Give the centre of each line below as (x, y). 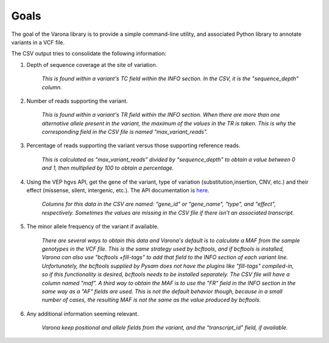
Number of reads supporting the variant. (77, 101)
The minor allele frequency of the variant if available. (93, 227)
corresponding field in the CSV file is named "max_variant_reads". (125, 132)
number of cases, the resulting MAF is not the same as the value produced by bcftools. (151, 300)
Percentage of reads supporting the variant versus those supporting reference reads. (133, 145)
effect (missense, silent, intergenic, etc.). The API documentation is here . (118, 190)
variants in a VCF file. (38, 42)
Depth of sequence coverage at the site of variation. (92, 64)
